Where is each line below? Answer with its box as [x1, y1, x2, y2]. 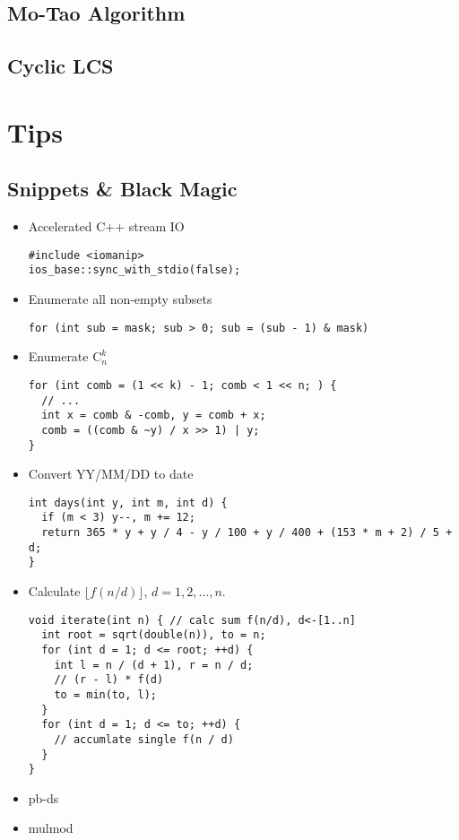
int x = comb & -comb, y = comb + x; [41, 409, 266, 422]
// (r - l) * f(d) [54, 673, 164, 687]
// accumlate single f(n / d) [54, 732, 234, 746]
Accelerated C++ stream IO [28, 217, 185, 236]
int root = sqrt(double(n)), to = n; [41, 628, 266, 642]
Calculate [28, 582, 81, 601]
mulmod [28, 818, 74, 837]
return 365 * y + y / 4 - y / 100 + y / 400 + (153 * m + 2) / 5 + [41, 526, 453, 540]
